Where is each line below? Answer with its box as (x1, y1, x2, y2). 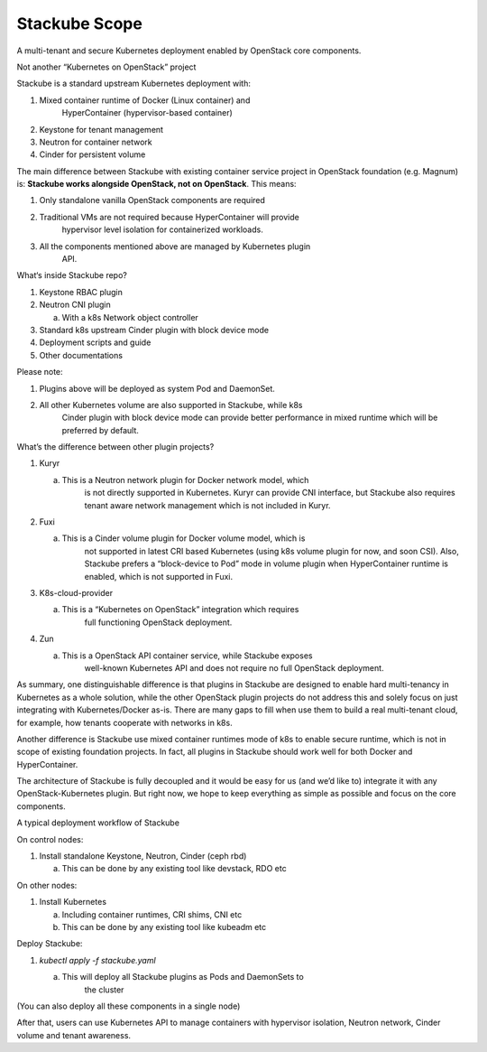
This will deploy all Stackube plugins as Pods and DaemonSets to (61, 972, 304, 982)
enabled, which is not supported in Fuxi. (84, 571, 234, 582)
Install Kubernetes (39, 897, 107, 908)
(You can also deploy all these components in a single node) (16, 1001, 241, 1011)
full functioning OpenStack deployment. (84, 617, 233, 628)
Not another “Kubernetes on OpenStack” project (16, 61, 197, 72)
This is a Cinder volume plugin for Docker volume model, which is (61, 533, 306, 544)
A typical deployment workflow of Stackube (16, 817, 180, 828)
